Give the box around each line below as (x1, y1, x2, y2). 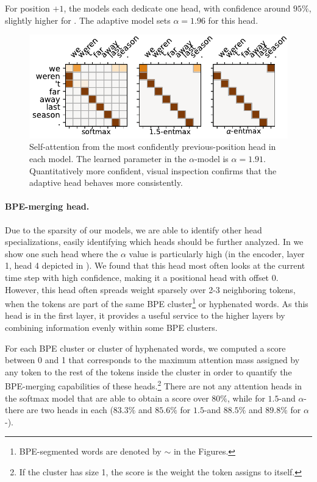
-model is (194, 152, 229, 165)
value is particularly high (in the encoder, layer (129, 247, 305, 260)
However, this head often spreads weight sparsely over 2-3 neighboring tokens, (5, 283, 296, 296)
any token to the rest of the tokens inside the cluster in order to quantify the (5, 365, 292, 378)
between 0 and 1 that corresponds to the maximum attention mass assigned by (5, 353, 300, 366)
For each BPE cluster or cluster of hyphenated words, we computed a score (5, 341, 286, 354)
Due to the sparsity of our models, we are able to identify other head (5, 223, 262, 236)
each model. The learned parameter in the (29, 152, 187, 165)
